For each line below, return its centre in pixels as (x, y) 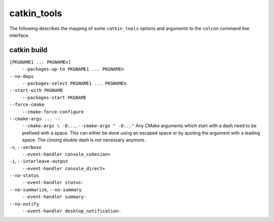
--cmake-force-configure (53, 112)
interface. (20, 35)
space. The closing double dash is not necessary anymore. (84, 140)
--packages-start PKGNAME (54, 97)
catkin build (28, 50)
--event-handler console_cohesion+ (66, 154)
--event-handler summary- (54, 197)
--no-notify (24, 204)
